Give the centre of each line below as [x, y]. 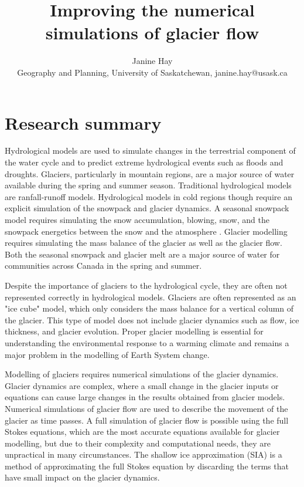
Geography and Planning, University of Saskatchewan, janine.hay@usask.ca [152, 72]
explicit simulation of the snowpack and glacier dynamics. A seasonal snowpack [147, 208]
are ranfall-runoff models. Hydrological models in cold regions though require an [148, 196]
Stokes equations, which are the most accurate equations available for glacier [142, 432]
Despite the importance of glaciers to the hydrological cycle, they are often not [146, 285]
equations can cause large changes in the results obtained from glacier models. [145, 397]
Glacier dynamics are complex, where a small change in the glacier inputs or [142, 385]
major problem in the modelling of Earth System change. [107, 354]
